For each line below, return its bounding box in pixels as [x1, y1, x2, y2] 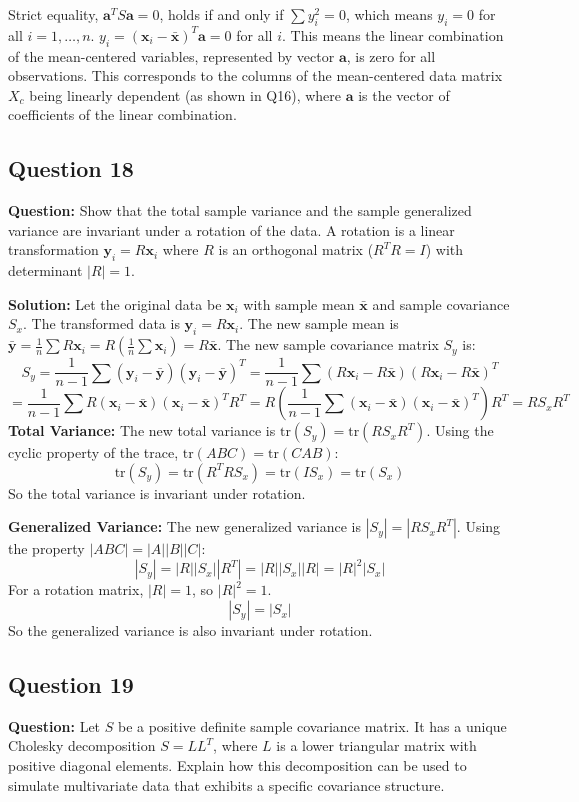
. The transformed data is [22, 313, 180, 334]
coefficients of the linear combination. [8, 104, 237, 125]
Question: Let [8, 715, 101, 736]
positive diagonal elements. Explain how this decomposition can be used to [8, 755, 467, 776]
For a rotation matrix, [8, 579, 144, 600]
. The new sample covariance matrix [217, 334, 439, 355]
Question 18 [8, 153, 134, 184]
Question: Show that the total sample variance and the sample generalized [8, 200, 472, 221]
